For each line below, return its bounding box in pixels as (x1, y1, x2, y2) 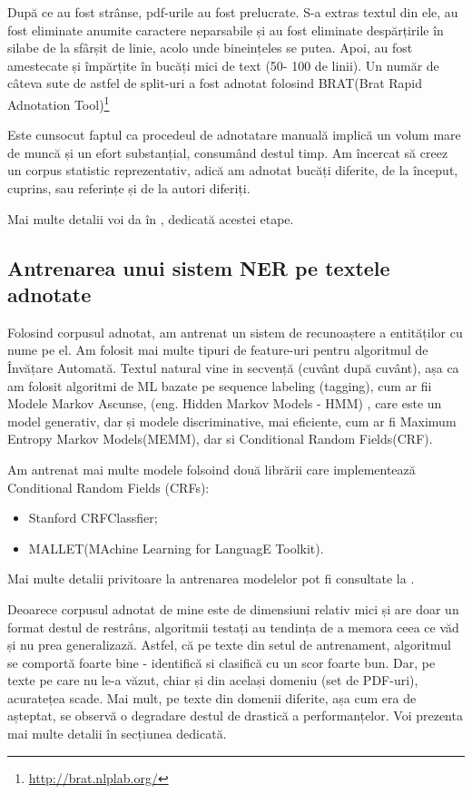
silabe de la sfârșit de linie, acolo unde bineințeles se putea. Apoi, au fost (7, 38, 413, 57)
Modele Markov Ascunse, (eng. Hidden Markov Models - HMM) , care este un (7, 394, 442, 413)
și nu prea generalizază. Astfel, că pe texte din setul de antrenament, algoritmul (7, 635, 451, 654)
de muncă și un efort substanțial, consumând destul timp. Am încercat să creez (7, 142, 448, 162)
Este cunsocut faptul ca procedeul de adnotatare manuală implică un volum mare (7, 125, 461, 144)
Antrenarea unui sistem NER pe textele (7, 253, 390, 281)
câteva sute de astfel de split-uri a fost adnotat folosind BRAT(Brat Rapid (7, 74, 423, 93)
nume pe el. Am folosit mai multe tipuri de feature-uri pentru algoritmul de (7, 340, 428, 359)
